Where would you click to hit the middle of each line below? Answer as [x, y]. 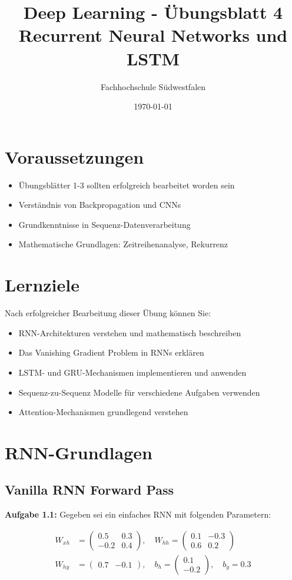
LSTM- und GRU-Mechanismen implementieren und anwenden [132, 372]
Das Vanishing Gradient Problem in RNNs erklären [111, 352]
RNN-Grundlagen [79, 452]
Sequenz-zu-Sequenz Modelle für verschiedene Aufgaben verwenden [139, 392]
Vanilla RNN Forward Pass [89, 490]
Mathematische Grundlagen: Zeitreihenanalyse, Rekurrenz [123, 244]
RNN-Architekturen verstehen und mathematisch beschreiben [130, 332]
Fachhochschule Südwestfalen [153, 86]
